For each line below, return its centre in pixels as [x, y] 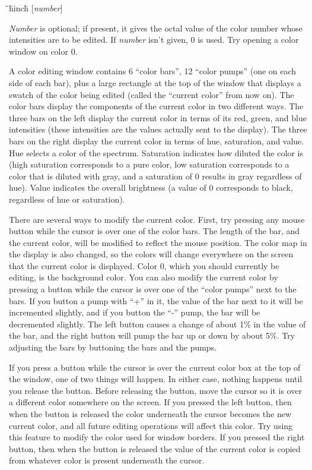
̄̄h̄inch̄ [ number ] [36, 8]
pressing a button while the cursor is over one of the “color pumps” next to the [153, 289]
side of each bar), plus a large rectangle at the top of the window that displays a [155, 82]
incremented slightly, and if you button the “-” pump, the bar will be [135, 312]
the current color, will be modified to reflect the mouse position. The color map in [158, 242]
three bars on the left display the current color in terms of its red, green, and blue [158, 117]
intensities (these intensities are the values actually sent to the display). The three [158, 129]
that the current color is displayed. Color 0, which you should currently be [144, 265]
